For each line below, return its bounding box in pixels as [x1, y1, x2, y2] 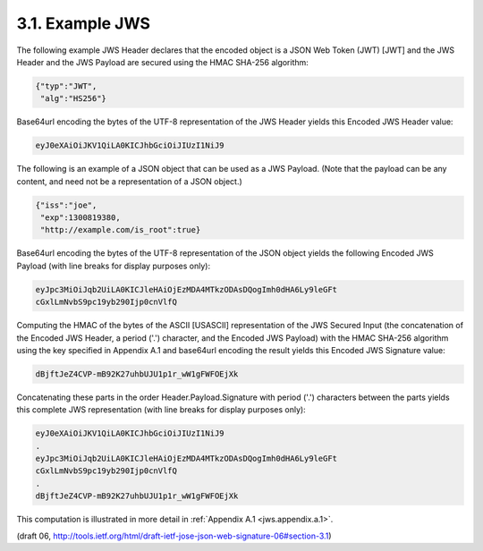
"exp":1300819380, [40, 213, 121, 223]
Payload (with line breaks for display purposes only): [16, 260, 210, 271]
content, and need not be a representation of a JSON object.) [16, 175, 243, 187]
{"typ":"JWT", [35, 81, 97, 91]
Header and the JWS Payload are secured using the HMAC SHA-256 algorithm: [16, 56, 309, 67]
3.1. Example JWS [16, 13, 151, 33]
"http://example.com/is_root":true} [40, 225, 201, 235]
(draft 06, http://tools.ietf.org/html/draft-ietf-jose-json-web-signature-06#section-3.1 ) [16, 530, 332, 541]
